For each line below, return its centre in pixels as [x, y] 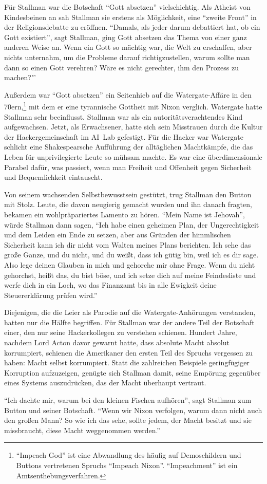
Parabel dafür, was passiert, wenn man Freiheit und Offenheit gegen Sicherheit [128, 167]
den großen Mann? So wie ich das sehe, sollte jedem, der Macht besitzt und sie [128, 420]
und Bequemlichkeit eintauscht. [53, 177]
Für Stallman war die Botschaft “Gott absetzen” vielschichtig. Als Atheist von [127, 7]
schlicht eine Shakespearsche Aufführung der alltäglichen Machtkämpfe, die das [129, 147]
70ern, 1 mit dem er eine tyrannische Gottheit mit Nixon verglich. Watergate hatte [133, 106]
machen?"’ [20, 77]
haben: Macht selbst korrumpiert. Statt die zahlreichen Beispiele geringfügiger [127, 362]
